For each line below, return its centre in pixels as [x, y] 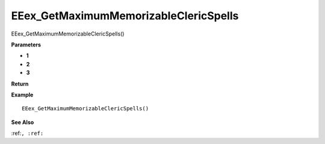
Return [20, 84]
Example [22, 95]
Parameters [26, 45]
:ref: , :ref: [27, 133]
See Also [23, 122]
